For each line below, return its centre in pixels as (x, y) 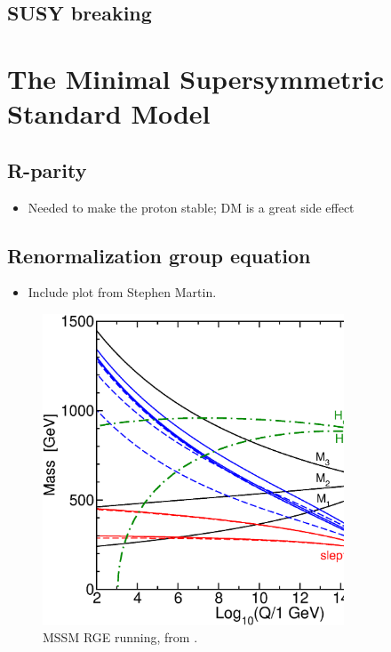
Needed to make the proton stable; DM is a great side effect (191, 207)
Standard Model (109, 113)
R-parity (47, 169)
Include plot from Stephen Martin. (122, 292)
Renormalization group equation (159, 255)
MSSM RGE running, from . (120, 637)
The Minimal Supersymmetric (195, 78)
